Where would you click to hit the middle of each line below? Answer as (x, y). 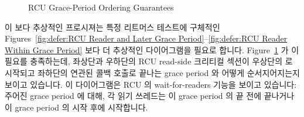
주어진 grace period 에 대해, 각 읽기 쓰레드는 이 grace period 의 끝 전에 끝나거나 (150, 96)
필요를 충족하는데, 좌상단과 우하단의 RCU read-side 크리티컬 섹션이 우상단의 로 (149, 61)
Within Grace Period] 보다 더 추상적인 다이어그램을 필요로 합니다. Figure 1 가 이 (152, 49)
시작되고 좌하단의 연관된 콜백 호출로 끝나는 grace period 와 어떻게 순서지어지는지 (152, 72)
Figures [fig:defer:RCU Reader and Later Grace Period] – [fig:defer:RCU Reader (146, 38)
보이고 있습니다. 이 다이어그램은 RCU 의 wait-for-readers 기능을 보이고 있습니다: (151, 84)
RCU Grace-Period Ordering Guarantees (101, 7)
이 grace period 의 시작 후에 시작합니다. (76, 107)
